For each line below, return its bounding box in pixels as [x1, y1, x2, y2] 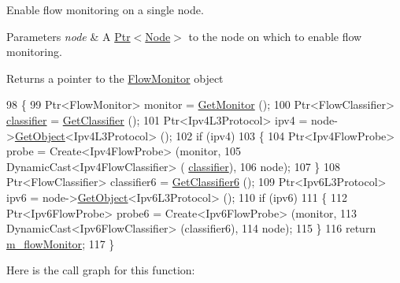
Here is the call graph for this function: [6, 262, 195, 278]
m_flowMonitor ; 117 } [6, 235, 115, 251]
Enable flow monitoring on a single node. [6, 2, 204, 17]
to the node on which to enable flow [188, 28, 362, 44]
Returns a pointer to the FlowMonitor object [6, 69, 224, 86]
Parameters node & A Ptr [6, 28, 131, 44]
